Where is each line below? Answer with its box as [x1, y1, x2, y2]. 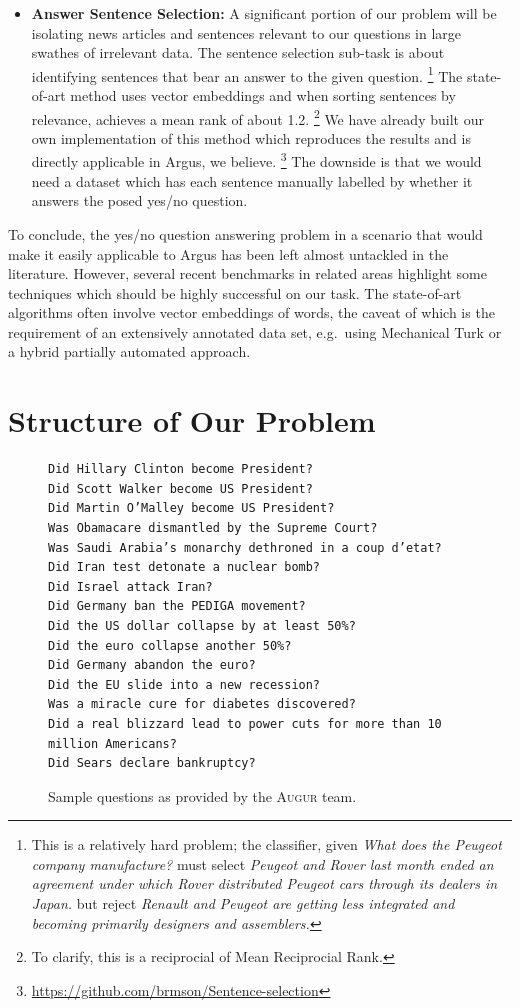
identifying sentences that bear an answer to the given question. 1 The [31, 62, 463, 86]
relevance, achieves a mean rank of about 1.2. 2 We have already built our [31, 105, 484, 129]
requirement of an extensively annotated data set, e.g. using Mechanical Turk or [8, 321, 502, 342]
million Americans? [48, 736, 177, 751]
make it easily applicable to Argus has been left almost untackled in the [8, 243, 449, 264]
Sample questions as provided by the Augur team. [48, 785, 357, 806]
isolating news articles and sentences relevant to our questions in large [31, 22, 462, 43]
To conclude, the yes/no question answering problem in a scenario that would [8, 223, 483, 244]
